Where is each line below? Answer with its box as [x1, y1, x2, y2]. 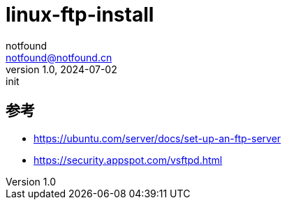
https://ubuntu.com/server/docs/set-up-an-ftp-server [34, 132, 281, 144]
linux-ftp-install [6, 3, 154, 26]
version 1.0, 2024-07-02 [6, 63, 117, 75]
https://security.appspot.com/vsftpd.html [34, 153, 223, 166]
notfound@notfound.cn [6, 51, 112, 63]
